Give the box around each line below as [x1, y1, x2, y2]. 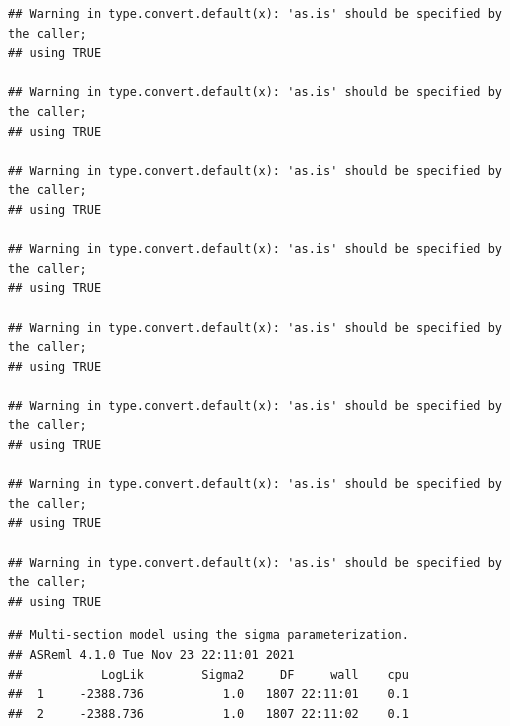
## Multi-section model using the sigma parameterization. [8, 628, 409, 643]
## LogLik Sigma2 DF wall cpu [8, 667, 409, 682]
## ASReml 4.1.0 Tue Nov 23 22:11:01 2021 [8, 648, 295, 662]
